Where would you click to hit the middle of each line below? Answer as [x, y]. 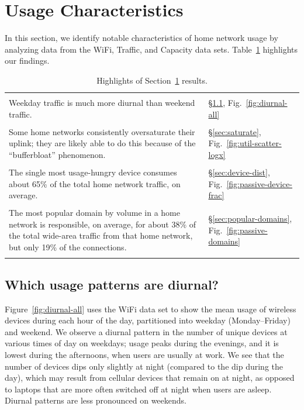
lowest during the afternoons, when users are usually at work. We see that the [144, 354]
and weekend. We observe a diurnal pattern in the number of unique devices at [146, 331]
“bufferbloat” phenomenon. [57, 154]
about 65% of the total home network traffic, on [95, 183]
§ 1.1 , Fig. [225, 102]
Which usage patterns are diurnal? [112, 284]
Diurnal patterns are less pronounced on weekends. [96, 400]
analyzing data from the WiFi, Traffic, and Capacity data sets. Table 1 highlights [151, 49]
